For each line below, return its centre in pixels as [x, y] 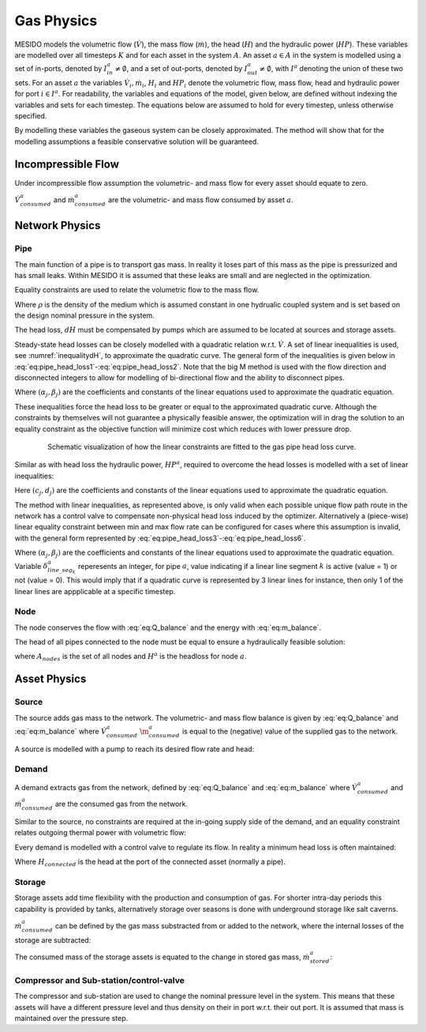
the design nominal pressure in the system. [85, 315]
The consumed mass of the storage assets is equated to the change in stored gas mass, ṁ [163, 957]
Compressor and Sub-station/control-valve [99, 980]
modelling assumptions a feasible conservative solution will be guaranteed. [137, 141]
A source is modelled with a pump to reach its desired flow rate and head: [135, 749]
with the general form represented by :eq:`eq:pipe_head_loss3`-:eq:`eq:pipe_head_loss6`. [161, 538]
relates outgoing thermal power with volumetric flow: [101, 833]
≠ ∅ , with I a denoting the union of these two [331, 68]
